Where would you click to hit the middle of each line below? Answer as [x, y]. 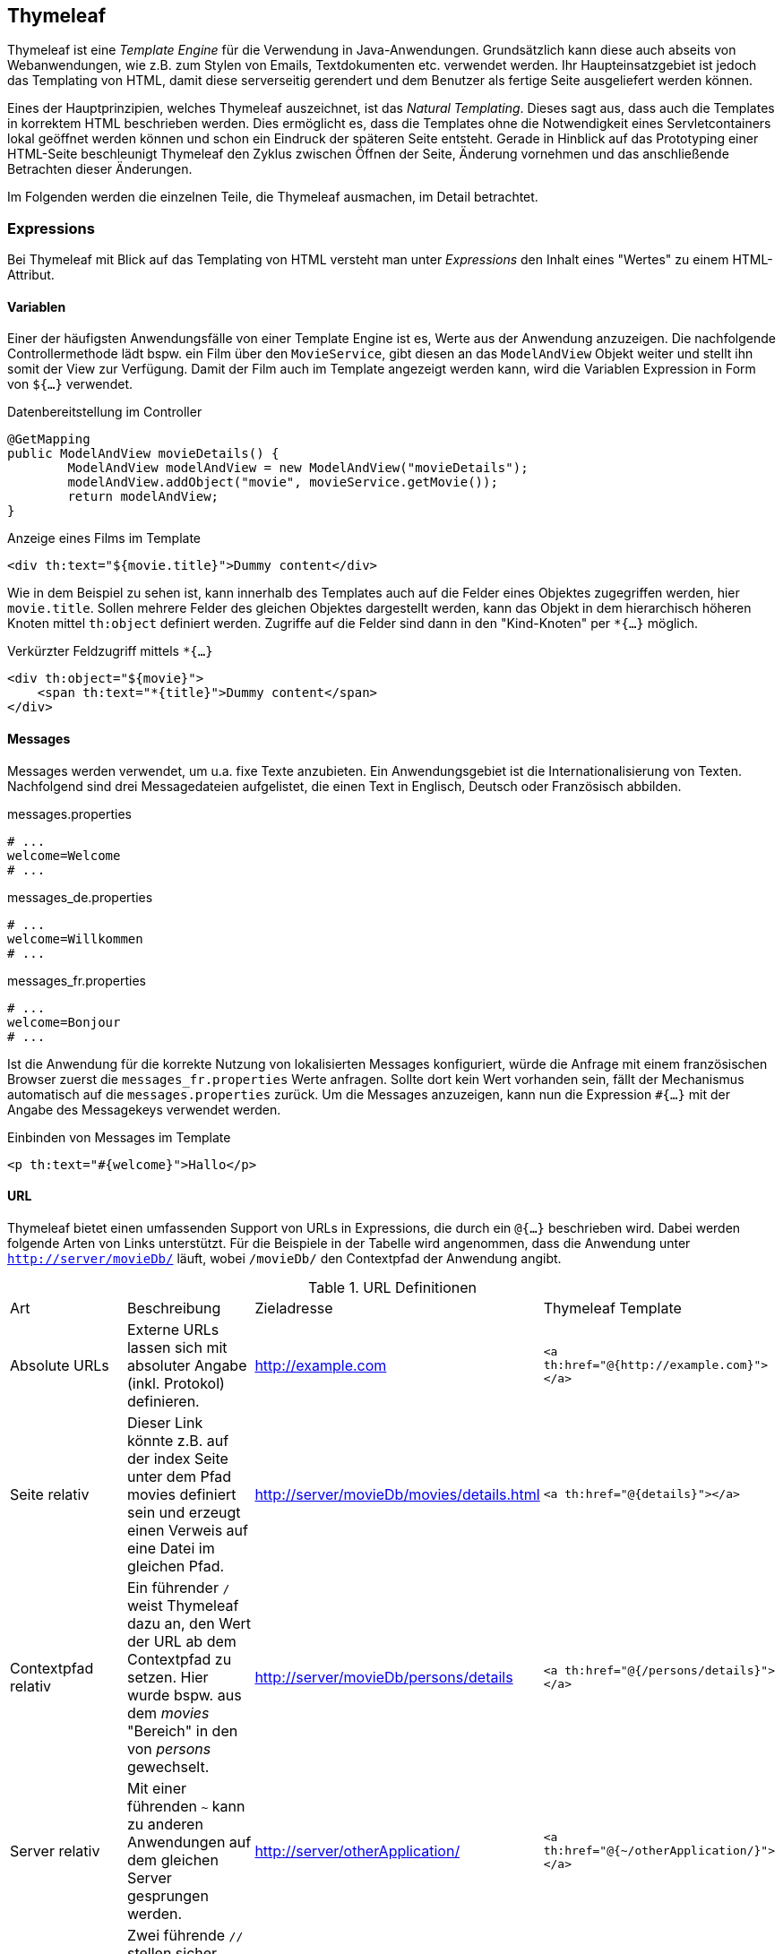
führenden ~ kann [186, 1806]
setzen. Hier [168, 1677]
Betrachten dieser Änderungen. [100, 169]
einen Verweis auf [187, 1530]
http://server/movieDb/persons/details [384, 1677]
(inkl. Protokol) [176, 1383]
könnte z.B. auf [178, 1440]
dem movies [168, 1713]
